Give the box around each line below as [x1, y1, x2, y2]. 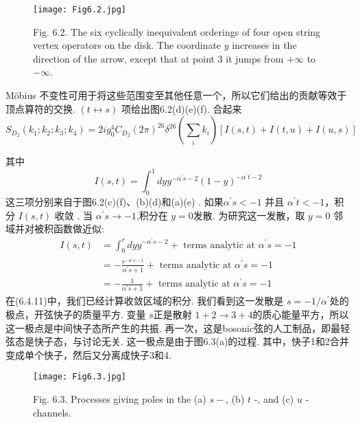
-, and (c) [254, 391, 294, 406]
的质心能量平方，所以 [252, 307, 349, 321]
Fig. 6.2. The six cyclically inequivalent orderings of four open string [33, 24, 321, 38]
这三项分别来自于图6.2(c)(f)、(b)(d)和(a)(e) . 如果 [5, 195, 224, 209]
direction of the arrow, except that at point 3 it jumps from [33, 51, 284, 65]
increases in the [232, 38, 297, 52]
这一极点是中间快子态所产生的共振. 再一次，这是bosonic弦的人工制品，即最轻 [5, 320, 350, 335]
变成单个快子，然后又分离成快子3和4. [5, 347, 171, 362]
